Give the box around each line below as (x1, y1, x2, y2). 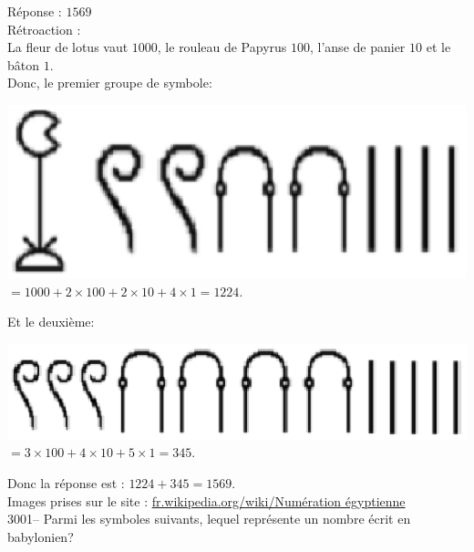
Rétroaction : (7, 19, 81, 38)
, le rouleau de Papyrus (157, 37, 287, 57)
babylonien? (7, 526, 74, 546)
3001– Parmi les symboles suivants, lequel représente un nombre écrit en (7, 509, 411, 528)
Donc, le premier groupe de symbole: (7, 73, 212, 92)
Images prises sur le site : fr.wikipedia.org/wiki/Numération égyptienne (7, 491, 406, 510)
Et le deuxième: (7, 312, 95, 331)
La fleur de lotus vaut (7, 37, 129, 57)
